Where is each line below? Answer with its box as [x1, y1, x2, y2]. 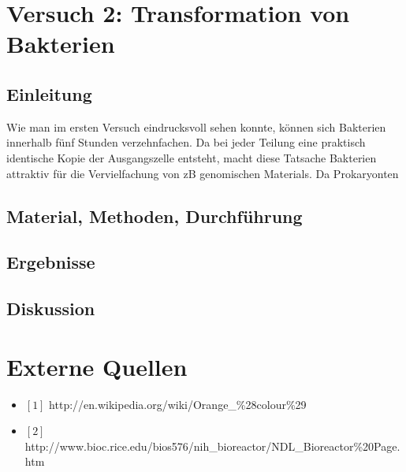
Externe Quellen [6, 350, 188, 382]
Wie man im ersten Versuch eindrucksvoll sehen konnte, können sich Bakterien [6, 118, 386, 135]
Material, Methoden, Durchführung [6, 203, 303, 228]
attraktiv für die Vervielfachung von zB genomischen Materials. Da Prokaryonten [6, 165, 399, 181]
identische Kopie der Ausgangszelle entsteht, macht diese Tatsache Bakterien [6, 149, 377, 165]
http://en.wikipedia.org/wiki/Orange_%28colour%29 [49, 396, 307, 412]
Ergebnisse [6, 250, 95, 274]
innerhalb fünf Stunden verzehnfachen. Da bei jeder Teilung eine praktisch [6, 134, 366, 151]
